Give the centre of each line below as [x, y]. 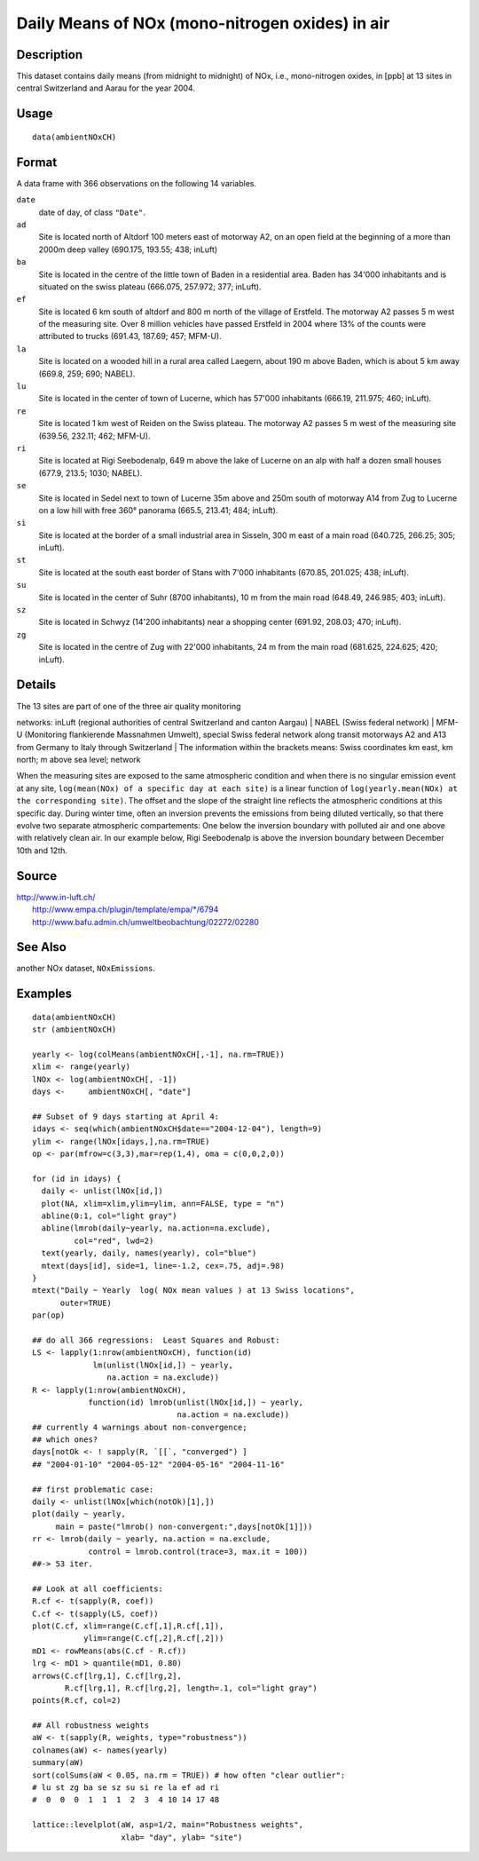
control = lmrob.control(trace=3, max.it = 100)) [198, 1551]
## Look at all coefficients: [98, 1588]
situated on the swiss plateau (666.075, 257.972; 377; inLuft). [150, 286]
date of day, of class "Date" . [92, 212]
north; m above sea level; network [79, 760]
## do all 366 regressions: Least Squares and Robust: [156, 1340]
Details [36, 685]
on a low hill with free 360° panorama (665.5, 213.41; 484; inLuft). [158, 510]
